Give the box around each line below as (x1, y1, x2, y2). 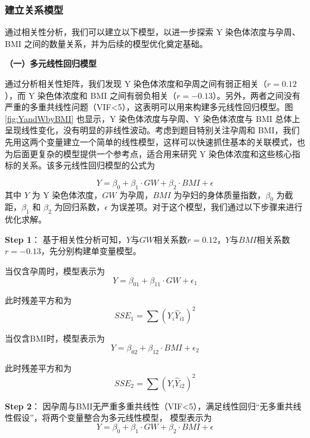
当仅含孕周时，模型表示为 (5, 264, 105, 277)
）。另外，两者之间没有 (212, 89, 300, 101)
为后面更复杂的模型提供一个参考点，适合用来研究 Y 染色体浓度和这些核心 (5, 147, 292, 159)
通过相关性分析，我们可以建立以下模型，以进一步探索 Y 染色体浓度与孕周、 (5, 26, 300, 38)
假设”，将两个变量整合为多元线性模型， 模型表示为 (13, 411, 212, 424)
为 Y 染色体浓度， (32, 188, 103, 201)
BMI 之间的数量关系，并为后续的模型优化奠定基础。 (5, 37, 208, 49)
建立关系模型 (5, 2, 64, 17)
